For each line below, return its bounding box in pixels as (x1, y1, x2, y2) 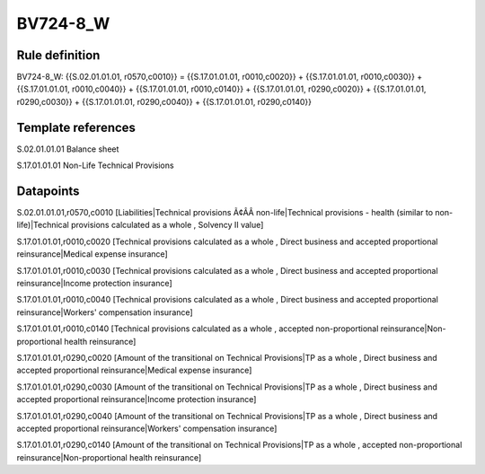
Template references (16, 119, 137, 135)
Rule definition (16, 48, 101, 63)
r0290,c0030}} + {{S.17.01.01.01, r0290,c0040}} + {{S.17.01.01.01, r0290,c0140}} (16, 96, 313, 107)
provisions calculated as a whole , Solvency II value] (70, 220, 264, 231)
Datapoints (16, 183, 80, 198)
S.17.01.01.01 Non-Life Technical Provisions (16, 160, 174, 171)
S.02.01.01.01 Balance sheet (16, 144, 119, 154)
